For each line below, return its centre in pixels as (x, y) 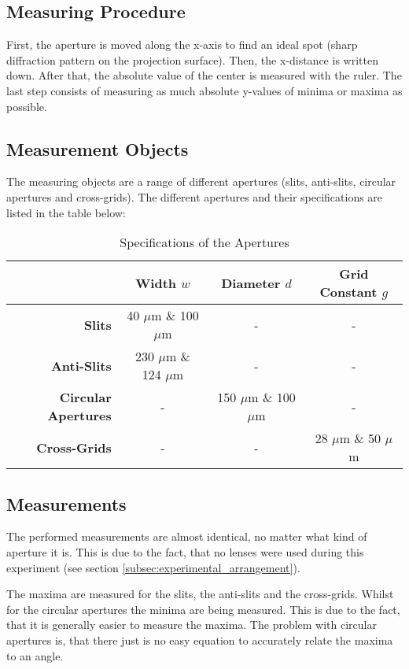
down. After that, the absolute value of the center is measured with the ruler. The (204, 75)
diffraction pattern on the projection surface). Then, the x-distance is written (192, 59)
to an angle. (35, 655)
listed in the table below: (66, 212)
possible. (27, 106)
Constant (348, 292)
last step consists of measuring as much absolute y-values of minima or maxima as (204, 90)
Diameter (251, 283)
